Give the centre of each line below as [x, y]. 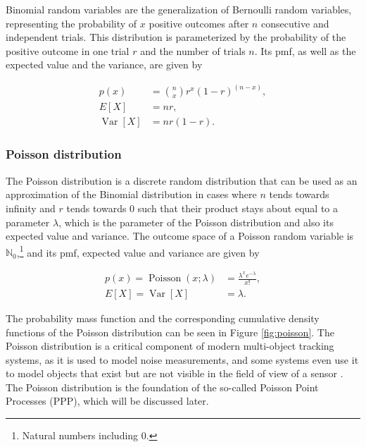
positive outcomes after [199, 23]
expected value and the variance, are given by [104, 65]
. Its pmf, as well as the [305, 50]
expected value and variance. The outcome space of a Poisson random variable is [180, 236]
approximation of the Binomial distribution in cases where [131, 194]
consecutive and [295, 23]
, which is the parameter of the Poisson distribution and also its [196, 222]
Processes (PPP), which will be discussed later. [107, 401]
